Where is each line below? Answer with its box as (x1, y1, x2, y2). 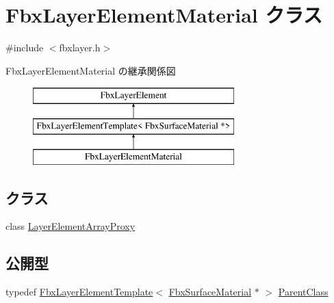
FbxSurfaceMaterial (168, 285, 252, 299)
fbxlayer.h (59, 40, 101, 55)
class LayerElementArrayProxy (5, 219, 136, 233)
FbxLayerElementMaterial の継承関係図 (5, 63, 176, 77)
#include (5, 40, 44, 55)
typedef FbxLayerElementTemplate (5, 285, 153, 299)
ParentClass (278, 285, 329, 299)
